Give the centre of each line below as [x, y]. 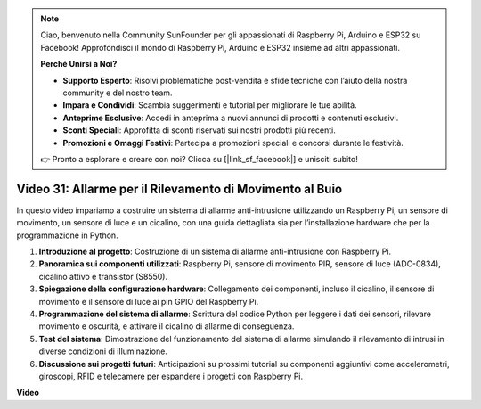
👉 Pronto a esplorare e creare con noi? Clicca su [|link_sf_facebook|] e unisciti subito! [199, 159]
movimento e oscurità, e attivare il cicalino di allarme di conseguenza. [167, 326]
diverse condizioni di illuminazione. [103, 351]
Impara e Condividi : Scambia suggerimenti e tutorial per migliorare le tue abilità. [210, 105]
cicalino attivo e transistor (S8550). [103, 276]
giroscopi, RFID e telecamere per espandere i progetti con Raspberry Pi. [171, 376]
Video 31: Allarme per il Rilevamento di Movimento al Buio [179, 188]
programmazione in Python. [68, 235]
